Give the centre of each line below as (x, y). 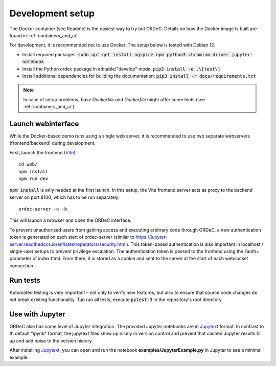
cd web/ (28, 164)
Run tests (25, 280)
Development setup (52, 13)
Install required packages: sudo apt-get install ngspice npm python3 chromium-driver (126, 54)
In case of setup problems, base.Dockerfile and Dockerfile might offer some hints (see (114, 99)
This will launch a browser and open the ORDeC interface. (71, 220)
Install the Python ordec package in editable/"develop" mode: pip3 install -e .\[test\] (121, 68)
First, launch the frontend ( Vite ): (43, 152)
